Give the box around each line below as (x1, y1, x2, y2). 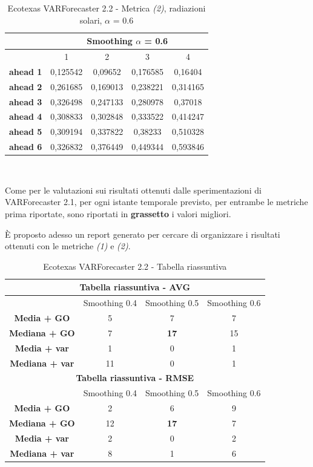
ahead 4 (9, 110, 42, 123)
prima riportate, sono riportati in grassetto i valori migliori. (5, 207, 231, 220)
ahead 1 (9, 65, 42, 77)
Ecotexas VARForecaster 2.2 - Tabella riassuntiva (43, 260, 227, 272)
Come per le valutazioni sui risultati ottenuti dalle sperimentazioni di (5, 183, 262, 196)
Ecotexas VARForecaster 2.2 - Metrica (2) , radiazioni (7, 2, 206, 14)
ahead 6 (9, 140, 42, 153)
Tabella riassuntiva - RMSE (76, 371, 194, 384)
